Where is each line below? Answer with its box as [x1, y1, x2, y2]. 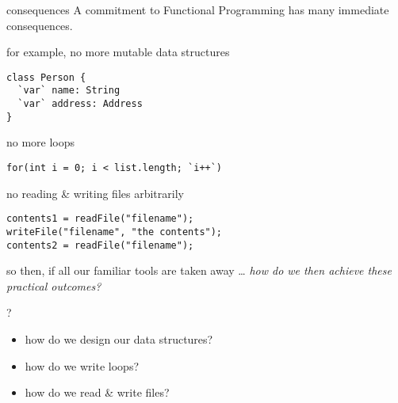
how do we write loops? [25, 357, 140, 374]
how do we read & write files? [25, 384, 170, 401]
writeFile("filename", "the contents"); [6, 226, 223, 238]
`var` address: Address [17, 98, 143, 110]
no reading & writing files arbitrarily [6, 184, 184, 201]
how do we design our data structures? [25, 331, 213, 347]
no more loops [6, 134, 75, 150]
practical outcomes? [6, 277, 101, 294]
